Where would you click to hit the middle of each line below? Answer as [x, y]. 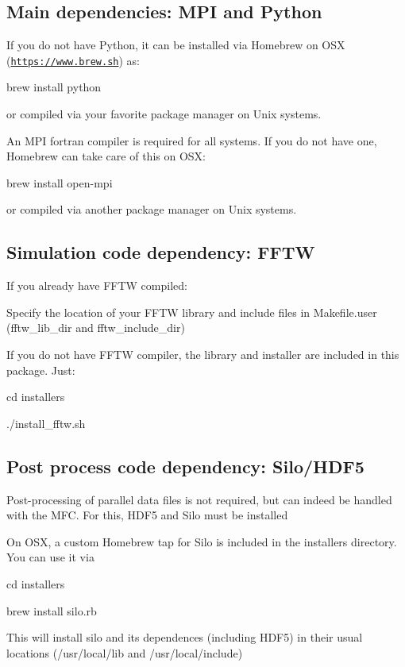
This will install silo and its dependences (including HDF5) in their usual [185, 637]
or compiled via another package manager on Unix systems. [152, 209]
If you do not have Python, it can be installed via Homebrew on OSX [176, 45]
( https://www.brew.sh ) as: [73, 60]
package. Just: [41, 370]
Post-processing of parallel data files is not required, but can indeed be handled [199, 499]
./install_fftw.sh [46, 423]
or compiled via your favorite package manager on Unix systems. [164, 114]
